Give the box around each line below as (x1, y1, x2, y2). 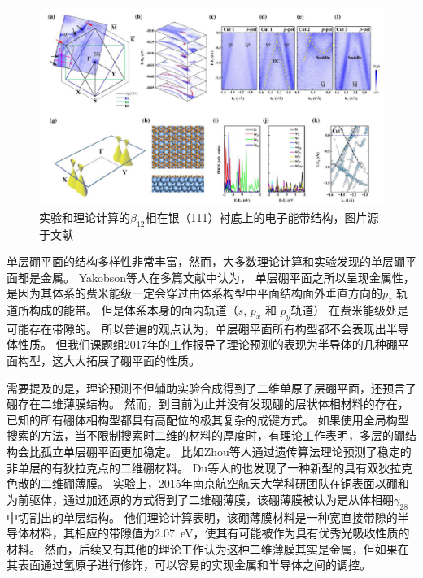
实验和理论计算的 (39, 208, 130, 225)
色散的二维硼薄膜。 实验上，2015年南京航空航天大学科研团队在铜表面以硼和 (7, 475, 409, 492)
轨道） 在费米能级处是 (290, 302, 408, 319)
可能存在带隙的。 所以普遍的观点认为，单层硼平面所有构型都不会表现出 (7, 319, 386, 337)
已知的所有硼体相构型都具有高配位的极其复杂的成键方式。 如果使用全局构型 (7, 411, 409, 428)
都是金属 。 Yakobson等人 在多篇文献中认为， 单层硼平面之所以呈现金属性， (17, 268, 415, 285)
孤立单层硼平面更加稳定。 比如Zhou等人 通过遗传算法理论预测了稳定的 (40, 443, 412, 460)
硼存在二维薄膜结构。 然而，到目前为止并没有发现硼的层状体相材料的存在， (7, 395, 409, 412)
